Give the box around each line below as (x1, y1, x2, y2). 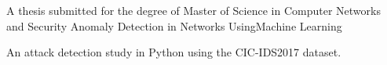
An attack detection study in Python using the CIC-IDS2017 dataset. (6, 44, 341, 60)
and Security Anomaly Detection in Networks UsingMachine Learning (6, 17, 342, 34)
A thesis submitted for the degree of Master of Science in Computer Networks (6, 2, 381, 18)
